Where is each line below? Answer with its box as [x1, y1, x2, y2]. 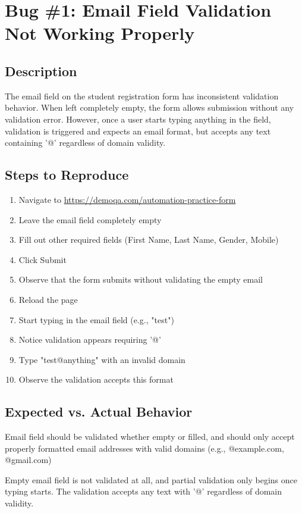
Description [5, 61, 77, 80]
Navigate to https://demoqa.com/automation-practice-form [18, 193, 236, 205]
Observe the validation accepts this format [18, 373, 174, 386]
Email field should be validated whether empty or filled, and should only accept [5, 430, 295, 443]
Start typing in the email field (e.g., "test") [18, 313, 174, 326]
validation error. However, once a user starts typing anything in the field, [5, 112, 271, 125]
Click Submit [18, 253, 67, 265]
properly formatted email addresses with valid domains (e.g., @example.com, [5, 442, 284, 454]
